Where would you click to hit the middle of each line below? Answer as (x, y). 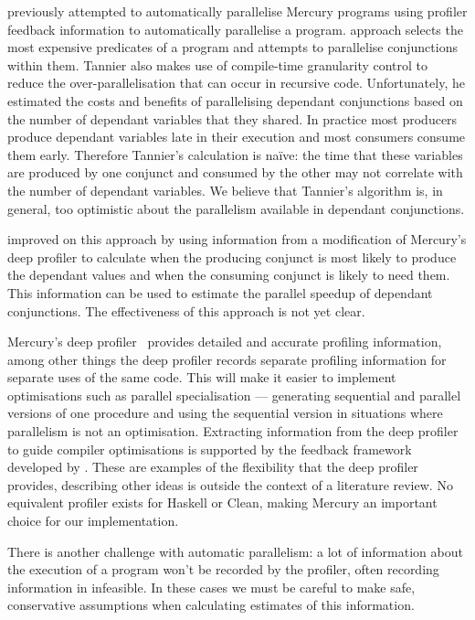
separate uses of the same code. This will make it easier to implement (202, 377)
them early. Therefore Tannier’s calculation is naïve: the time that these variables (235, 154)
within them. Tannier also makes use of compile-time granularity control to (218, 64)
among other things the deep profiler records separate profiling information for (227, 359)
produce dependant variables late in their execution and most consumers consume (237, 137)
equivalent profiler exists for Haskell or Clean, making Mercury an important (222, 502)
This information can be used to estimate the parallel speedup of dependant (220, 292)
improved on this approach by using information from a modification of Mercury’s (237, 239)
